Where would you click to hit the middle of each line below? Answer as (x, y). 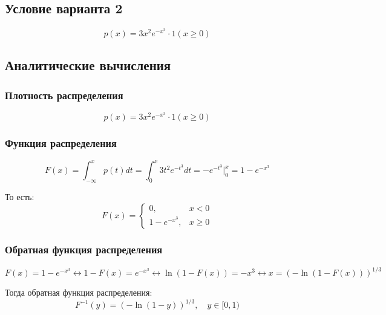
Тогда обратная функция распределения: (79, 292)
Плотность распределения (64, 95)
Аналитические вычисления (88, 65)
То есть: (20, 196)
